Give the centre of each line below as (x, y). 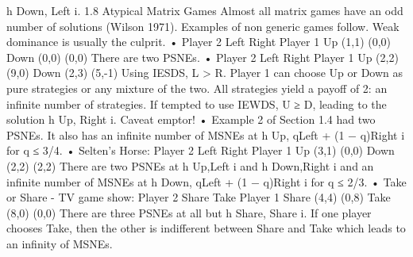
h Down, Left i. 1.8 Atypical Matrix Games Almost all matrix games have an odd (205, 10)
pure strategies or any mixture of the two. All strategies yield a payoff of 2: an (197, 88)
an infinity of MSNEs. (60, 243)
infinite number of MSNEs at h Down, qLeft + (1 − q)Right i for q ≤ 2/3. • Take (206, 181)
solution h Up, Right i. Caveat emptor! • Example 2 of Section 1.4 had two (191, 119)
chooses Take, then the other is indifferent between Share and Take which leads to (206, 228)
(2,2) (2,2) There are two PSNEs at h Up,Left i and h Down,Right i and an (190, 165)
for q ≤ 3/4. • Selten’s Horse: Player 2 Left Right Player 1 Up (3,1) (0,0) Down (201, 150)
